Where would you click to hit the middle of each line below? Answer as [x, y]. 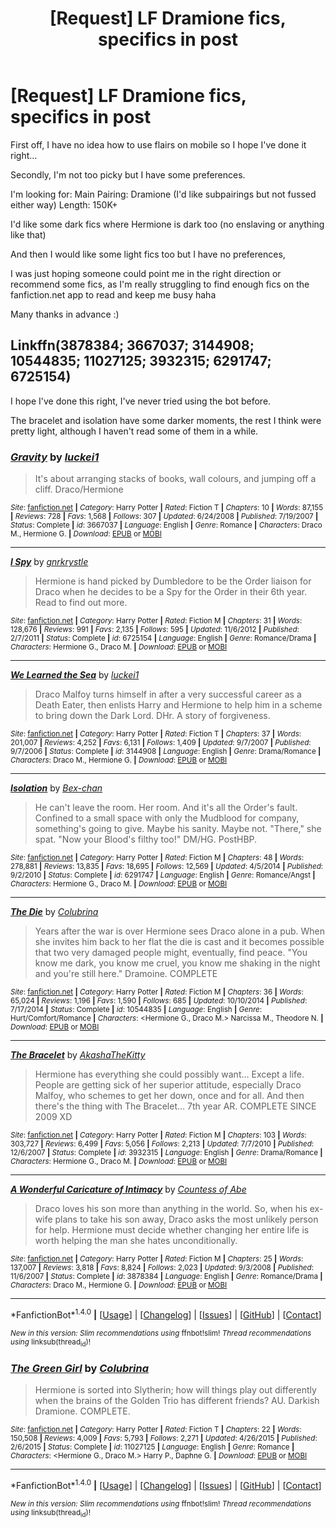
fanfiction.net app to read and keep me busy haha [113, 294]
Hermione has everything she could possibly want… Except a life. [169, 1074]
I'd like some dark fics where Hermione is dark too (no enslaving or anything [167, 224]
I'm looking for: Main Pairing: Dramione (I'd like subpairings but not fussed [163, 194]
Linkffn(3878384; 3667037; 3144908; [132, 345]
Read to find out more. [81, 603]
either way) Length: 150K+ [64, 204]
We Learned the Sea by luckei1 [75, 675]
